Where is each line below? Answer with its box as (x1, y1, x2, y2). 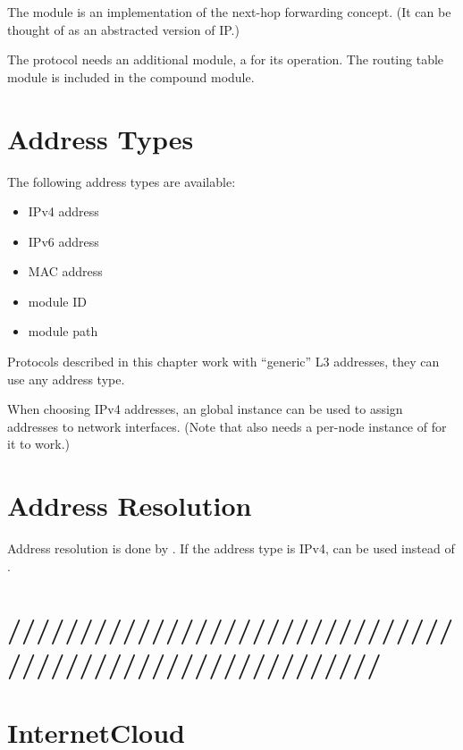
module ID (28, 291, 87, 310)
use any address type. (7, 369, 125, 388)
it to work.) (7, 434, 71, 453)
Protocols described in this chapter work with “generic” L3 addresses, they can (7, 352, 440, 371)
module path (28, 322, 98, 341)
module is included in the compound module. (7, 67, 255, 86)
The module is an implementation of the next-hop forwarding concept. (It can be (7, 3, 451, 21)
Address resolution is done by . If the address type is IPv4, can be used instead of (7, 539, 455, 558)
